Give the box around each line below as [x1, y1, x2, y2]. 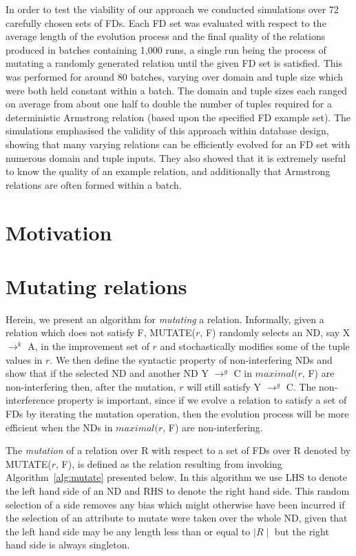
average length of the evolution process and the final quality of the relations [6, 29, 326, 43]
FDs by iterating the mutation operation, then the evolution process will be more [6, 406, 349, 420]
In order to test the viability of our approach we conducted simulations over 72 [6, 2, 339, 16]
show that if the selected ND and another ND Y [6, 366, 209, 380]
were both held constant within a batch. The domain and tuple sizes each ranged [6, 83, 348, 97]
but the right [274, 524, 329, 538]
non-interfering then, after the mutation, [6, 379, 176, 393]
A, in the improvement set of [28, 339, 149, 353]
